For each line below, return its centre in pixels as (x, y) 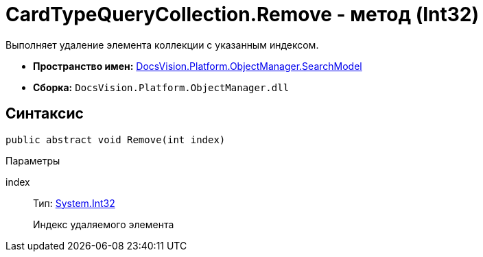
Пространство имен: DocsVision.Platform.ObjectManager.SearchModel (198, 66)
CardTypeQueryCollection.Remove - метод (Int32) (242, 14)
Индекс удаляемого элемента (104, 224)
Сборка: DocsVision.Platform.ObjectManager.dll (161, 87)
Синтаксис (45, 114)
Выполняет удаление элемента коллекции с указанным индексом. (162, 45)
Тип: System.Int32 (74, 203)
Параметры (33, 160)
